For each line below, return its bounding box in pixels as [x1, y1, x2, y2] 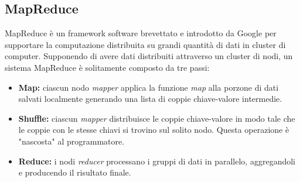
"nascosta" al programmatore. [18, 135, 125, 147]
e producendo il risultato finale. [18, 166, 131, 178]
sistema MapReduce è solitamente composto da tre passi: [5, 61, 210, 73]
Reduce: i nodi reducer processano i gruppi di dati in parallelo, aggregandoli [18, 154, 295, 167]
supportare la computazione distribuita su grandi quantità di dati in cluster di [5, 38, 286, 50]
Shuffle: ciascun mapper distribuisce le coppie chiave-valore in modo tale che [18, 112, 295, 124]
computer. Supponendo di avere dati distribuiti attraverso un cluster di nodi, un [5, 50, 293, 62]
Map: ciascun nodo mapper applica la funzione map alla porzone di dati [18, 81, 279, 93]
